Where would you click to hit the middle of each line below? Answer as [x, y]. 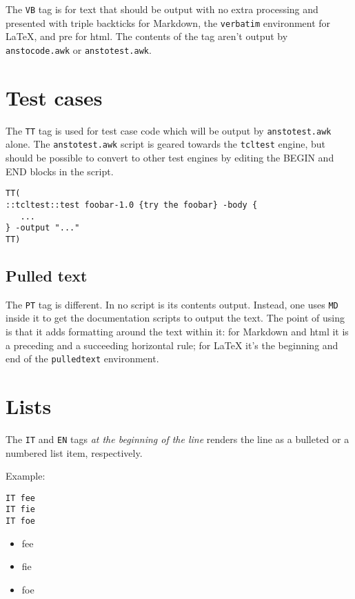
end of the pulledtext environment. [82, 359]
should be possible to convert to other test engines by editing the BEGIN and [170, 157]
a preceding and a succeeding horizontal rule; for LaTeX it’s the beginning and [172, 345]
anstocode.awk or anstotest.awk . [79, 49]
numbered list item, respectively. [74, 452]
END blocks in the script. [60, 171]
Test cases [54, 97]
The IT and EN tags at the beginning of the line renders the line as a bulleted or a [177, 439]
